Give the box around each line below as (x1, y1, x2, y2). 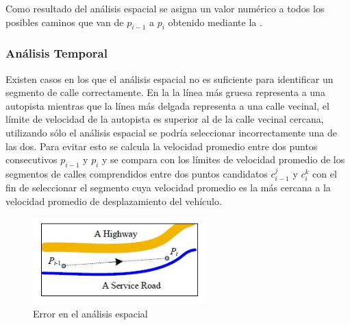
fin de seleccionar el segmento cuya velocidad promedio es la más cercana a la (5, 180, 331, 195)
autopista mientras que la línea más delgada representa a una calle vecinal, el (5, 98, 329, 112)
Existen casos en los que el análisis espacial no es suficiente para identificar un (5, 71, 334, 86)
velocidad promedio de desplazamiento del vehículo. (5, 193, 222, 208)
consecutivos (5, 152, 58, 167)
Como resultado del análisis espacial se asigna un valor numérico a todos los (5, 1, 325, 15)
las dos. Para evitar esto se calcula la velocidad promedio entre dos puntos (5, 139, 318, 153)
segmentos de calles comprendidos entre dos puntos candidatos (5, 166, 268, 180)
